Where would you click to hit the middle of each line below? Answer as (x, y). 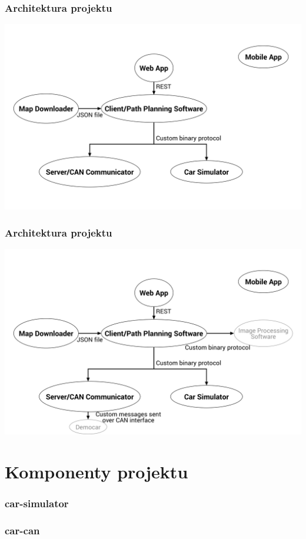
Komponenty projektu (97, 471)
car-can (22, 530)
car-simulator (37, 503)
